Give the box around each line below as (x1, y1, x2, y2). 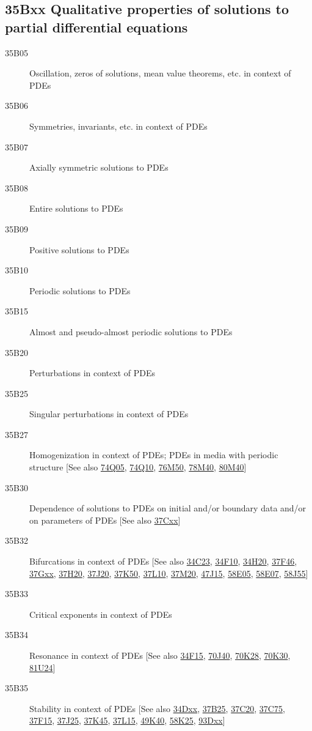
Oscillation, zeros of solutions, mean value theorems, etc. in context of (29, 67, 291, 80)
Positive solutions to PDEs (29, 243, 129, 256)
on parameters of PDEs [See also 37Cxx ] (29, 513, 181, 526)
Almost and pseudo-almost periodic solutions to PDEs (29, 325, 233, 338)
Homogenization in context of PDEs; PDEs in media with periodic (29, 448, 278, 461)
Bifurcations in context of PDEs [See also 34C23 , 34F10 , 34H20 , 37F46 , (29, 555, 297, 568)
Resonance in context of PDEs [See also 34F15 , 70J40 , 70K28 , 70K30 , (29, 649, 291, 661)
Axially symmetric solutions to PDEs (29, 161, 169, 174)
